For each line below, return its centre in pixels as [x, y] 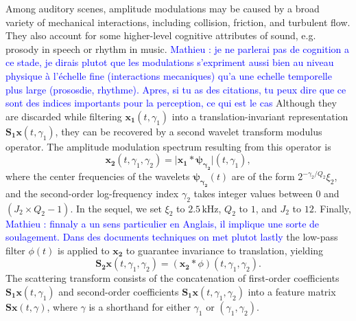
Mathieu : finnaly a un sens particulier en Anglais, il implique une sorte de [163, 223]
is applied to [84, 250]
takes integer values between [253, 193]
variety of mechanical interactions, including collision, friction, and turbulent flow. [178, 22]
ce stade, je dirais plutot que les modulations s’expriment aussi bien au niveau [170, 62]
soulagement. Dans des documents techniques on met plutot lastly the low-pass [172, 237]
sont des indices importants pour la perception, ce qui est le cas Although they [171, 103]
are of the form [263, 176]
